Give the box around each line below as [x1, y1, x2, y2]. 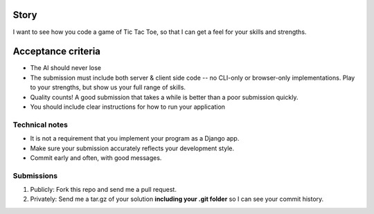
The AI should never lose [30, 64, 102, 72]
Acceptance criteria [12, 46, 100, 57]
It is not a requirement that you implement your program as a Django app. [30, 134, 240, 143]
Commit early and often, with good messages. [30, 153, 162, 162]
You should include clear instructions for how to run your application [30, 102, 225, 111]
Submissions [12, 170, 58, 180]
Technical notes [12, 120, 69, 130]
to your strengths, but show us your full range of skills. [30, 83, 186, 91]
